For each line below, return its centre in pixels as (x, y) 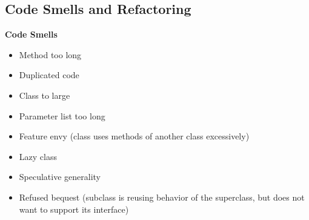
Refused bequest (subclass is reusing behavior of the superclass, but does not (162, 197)
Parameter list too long (62, 115)
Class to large (45, 95)
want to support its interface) (74, 209)
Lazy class (38, 156)
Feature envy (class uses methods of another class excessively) (134, 136)
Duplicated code (49, 75)
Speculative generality (60, 177)
